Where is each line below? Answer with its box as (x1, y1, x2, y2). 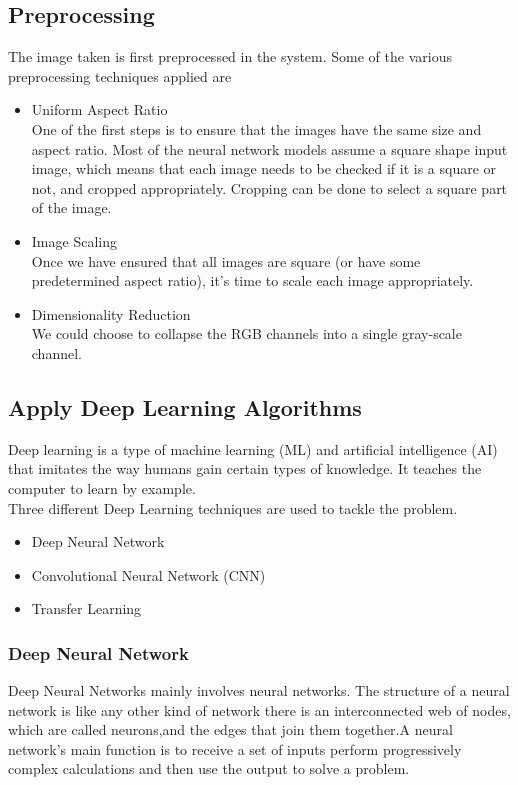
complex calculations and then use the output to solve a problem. (8, 758, 410, 779)
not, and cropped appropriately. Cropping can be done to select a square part (31, 177, 508, 198)
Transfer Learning (31, 598, 142, 619)
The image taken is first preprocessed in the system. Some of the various (8, 46, 452, 67)
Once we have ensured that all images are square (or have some (31, 250, 421, 271)
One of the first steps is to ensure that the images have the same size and (31, 118, 482, 139)
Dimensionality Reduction (31, 303, 191, 324)
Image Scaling (31, 230, 117, 251)
